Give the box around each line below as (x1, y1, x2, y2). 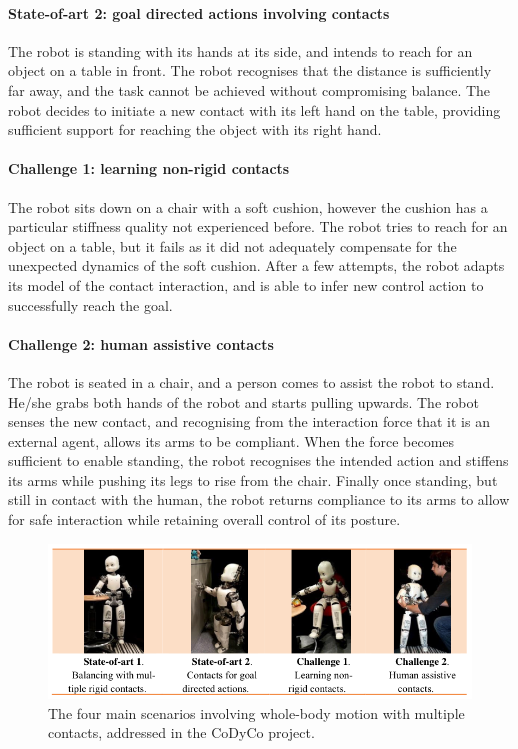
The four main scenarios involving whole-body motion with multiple (48, 702, 465, 723)
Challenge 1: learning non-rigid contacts (8, 158, 290, 179)
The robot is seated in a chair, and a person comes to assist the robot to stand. (8, 371, 495, 392)
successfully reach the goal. (8, 294, 173, 315)
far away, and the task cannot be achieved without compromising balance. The (8, 79, 491, 100)
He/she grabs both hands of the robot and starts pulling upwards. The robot (8, 391, 479, 412)
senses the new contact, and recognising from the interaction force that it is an (8, 411, 490, 432)
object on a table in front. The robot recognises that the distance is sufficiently (8, 60, 492, 81)
